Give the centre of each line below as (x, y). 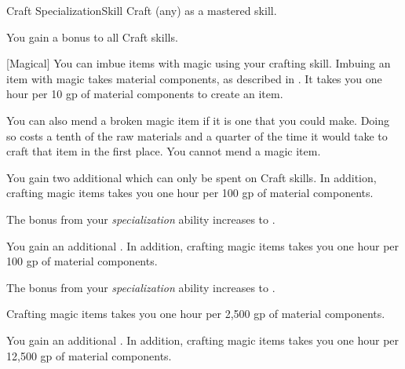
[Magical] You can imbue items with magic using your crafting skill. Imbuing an (199, 63)
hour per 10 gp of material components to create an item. (145, 94)
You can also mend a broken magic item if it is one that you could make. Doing (198, 120)
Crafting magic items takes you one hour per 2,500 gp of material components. (196, 314)
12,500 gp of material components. (89, 355)
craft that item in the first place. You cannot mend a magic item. (164, 151)
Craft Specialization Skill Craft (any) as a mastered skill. (142, 10)
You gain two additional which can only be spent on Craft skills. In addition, (192, 177)
